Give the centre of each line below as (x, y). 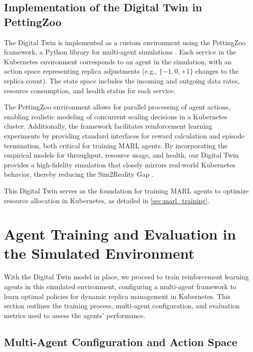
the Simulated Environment (99, 253)
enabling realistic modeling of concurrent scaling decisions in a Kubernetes (116, 116)
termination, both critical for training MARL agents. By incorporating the (116, 145)
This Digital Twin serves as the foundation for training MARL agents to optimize (126, 190)
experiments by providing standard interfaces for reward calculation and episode (124, 135)
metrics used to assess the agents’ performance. (75, 315)
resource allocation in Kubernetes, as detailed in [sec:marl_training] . (107, 200)
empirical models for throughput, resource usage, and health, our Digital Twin (121, 155)
